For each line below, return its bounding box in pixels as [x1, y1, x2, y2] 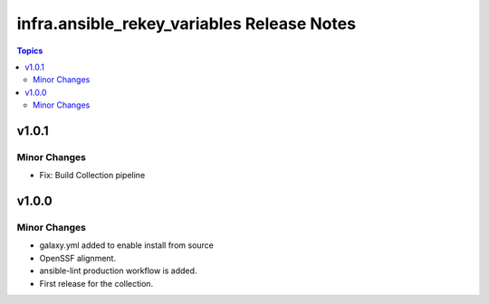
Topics [16, 45, 43, 56]
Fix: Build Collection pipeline [39, 170, 146, 181]
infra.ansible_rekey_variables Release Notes [16, 14, 357, 33]
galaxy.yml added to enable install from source [39, 240, 215, 251]
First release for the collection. [39, 278, 154, 289]
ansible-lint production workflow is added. [39, 265, 197, 276]
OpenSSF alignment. [39, 252, 117, 263]
